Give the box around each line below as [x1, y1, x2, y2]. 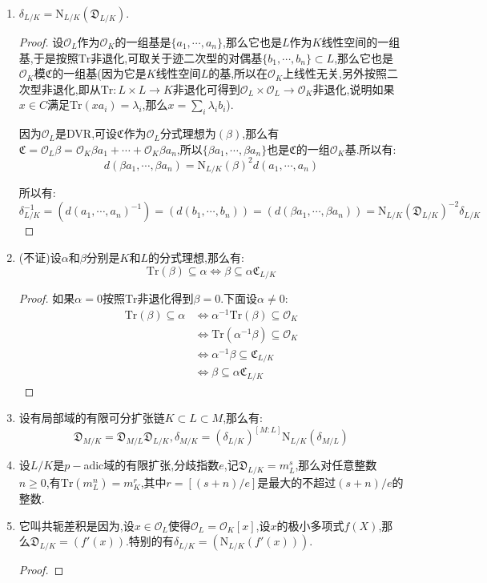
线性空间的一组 [321, 34, 400, 50]
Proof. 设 [18, 34, 64, 50]
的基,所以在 [208, 65, 268, 82]
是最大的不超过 [257, 474, 336, 491]
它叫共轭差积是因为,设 [18, 517, 135, 533]
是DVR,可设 [55, 125, 118, 142]
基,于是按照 [18, 49, 78, 66]
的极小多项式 [276, 517, 344, 533]
